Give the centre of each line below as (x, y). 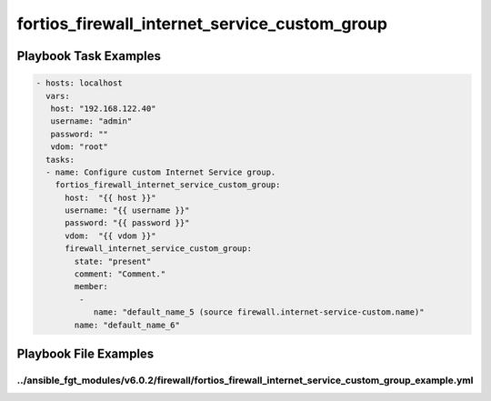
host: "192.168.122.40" (103, 108)
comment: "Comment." (120, 274)
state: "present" (113, 261)
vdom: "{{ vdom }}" (110, 236)
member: (91, 287)
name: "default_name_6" (127, 325)
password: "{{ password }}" (127, 223)
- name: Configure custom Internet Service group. (161, 172)
